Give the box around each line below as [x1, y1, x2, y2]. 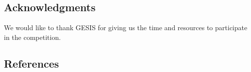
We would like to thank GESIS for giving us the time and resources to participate [4, 22, 248, 33]
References [4, 55, 59, 71]
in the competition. [4, 32, 61, 42]
